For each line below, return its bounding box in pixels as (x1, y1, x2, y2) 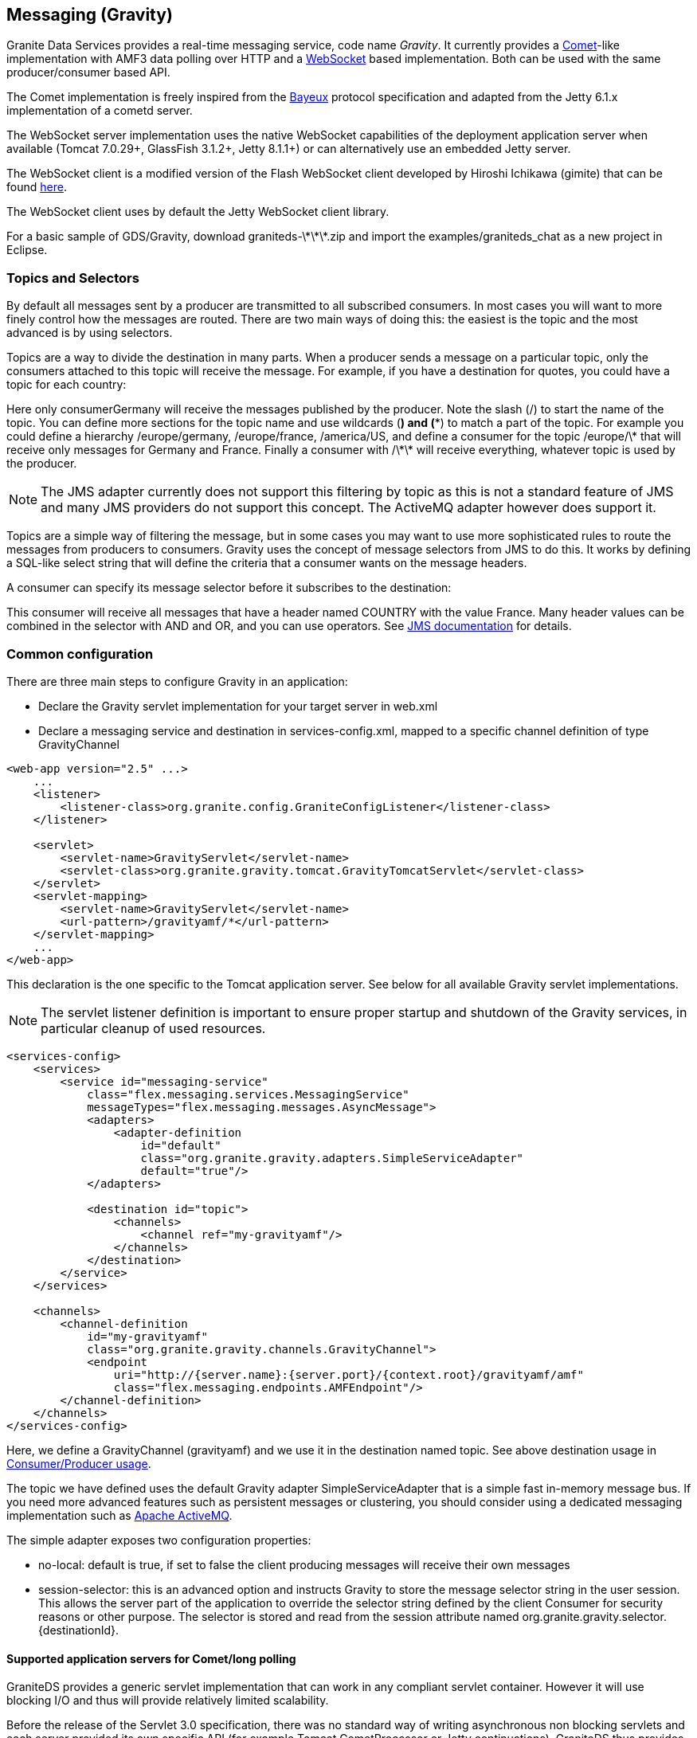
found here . (6, 180, 67, 194)
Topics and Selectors (6, 269, 139, 286)
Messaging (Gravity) (6, 5, 173, 25)
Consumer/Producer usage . (6, 1456, 151, 1470)
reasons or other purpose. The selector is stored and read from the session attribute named (38, 1609, 519, 1623)
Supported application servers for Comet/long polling (6, 1651, 296, 1666)
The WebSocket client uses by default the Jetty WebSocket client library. (6, 205, 390, 219)
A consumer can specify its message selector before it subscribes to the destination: (6, 581, 452, 595)
